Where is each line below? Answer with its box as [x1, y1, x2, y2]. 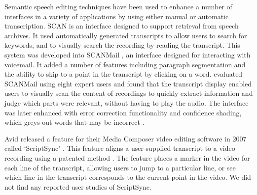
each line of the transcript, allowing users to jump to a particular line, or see [4, 162, 236, 172]
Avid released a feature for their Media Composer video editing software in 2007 [4, 133, 247, 143]
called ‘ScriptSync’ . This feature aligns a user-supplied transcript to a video [4, 143, 235, 153]
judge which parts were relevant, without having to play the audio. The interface [4, 97, 249, 108]
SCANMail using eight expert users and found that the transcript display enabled [4, 78, 252, 88]
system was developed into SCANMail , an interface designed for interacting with [4, 49, 251, 59]
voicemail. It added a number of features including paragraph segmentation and [4, 59, 246, 69]
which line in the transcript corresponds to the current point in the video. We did [4, 172, 251, 182]
